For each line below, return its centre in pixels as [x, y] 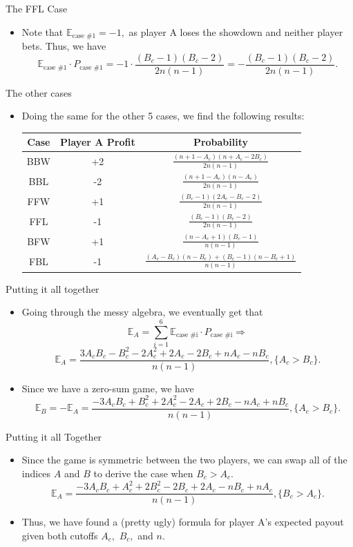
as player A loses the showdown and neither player [236, 31]
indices [36, 473]
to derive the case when [143, 473]
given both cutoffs [60, 535]
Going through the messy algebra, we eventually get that [142, 312]
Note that [42, 31]
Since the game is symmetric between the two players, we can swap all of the [184, 460]
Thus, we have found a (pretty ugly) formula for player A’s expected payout [183, 522]
